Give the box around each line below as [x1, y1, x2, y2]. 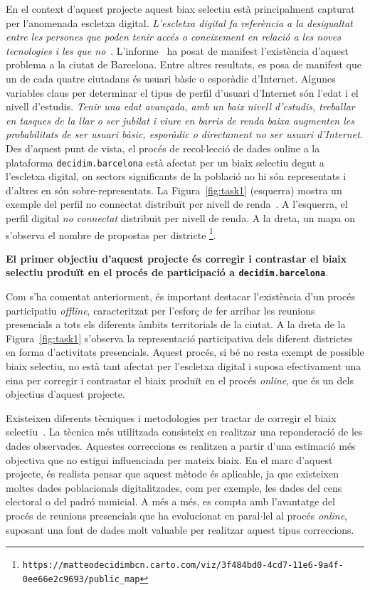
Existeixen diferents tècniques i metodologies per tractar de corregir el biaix [6, 410, 337, 425]
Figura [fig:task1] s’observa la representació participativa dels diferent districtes [6, 330, 353, 345]
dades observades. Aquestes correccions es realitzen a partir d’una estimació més [6, 438, 356, 453]
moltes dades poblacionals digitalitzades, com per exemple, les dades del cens [6, 480, 342, 495]
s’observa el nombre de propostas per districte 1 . [6, 225, 216, 242]
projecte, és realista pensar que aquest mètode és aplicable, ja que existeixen [6, 466, 339, 481]
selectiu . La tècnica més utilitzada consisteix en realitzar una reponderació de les [6, 424, 363, 439]
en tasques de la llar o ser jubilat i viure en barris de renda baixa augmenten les [6, 112, 354, 127]
